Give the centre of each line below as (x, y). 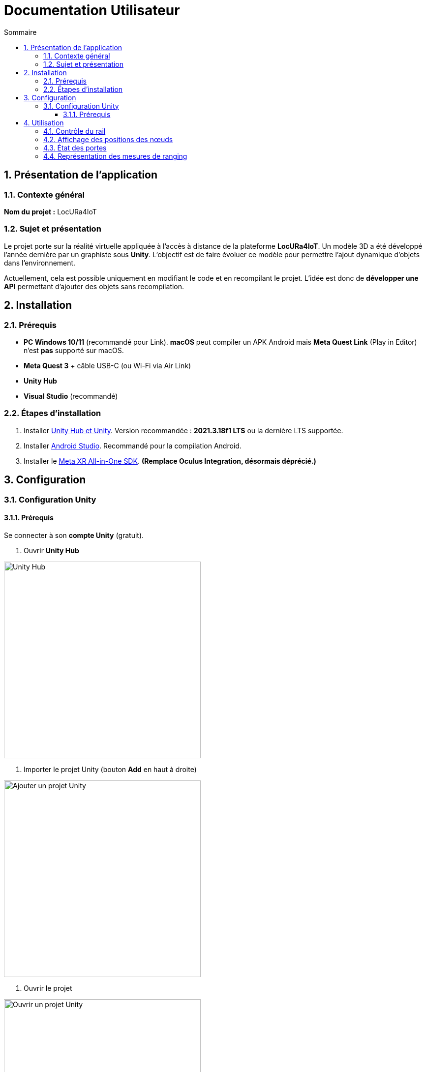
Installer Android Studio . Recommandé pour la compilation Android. (133, 446)
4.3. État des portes (75, 148)
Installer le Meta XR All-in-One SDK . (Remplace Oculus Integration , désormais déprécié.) (170, 461)
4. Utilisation (44, 122)
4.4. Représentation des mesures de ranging (115, 156)
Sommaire (20, 32)
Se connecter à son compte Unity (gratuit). (74, 535)
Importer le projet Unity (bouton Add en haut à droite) (110, 769)
